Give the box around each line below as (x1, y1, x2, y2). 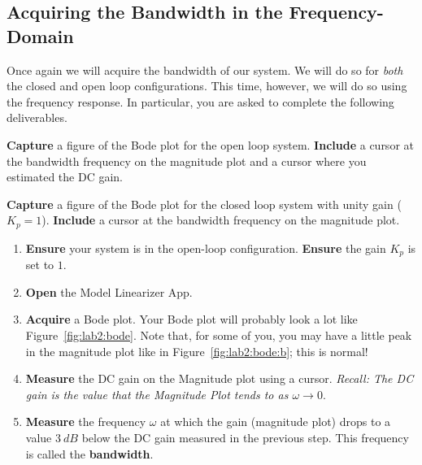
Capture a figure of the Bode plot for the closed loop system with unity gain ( (7, 195, 402, 212)
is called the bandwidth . (25, 445, 154, 462)
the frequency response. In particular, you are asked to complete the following (7, 93, 394, 110)
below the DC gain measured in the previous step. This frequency (81, 429, 409, 445)
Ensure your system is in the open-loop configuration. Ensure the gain (25, 239, 386, 256)
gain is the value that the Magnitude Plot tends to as (25, 385, 289, 402)
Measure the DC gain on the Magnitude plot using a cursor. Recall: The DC (25, 370, 414, 387)
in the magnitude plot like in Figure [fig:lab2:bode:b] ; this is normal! (25, 342, 368, 359)
